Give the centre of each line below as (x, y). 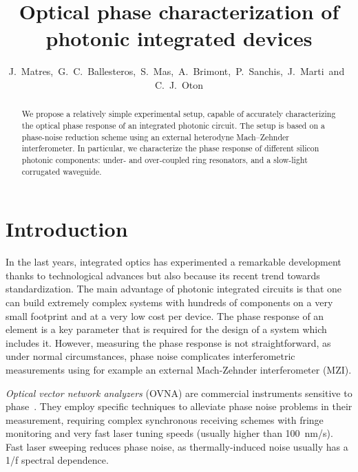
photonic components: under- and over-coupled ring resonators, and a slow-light (165, 159)
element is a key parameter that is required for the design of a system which (166, 329)
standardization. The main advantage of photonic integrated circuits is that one (174, 289)
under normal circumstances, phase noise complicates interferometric (150, 356)
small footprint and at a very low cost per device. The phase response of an (165, 315)
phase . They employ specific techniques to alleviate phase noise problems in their (179, 406)
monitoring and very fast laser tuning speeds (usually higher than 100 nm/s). (169, 433)
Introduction (67, 229)
